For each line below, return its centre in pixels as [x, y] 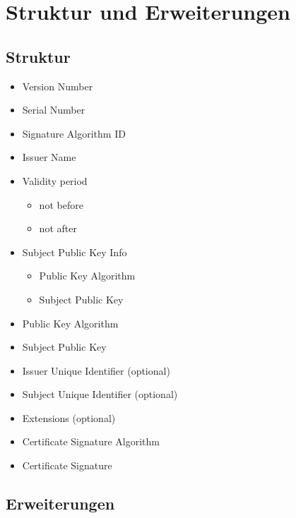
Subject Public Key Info [75, 252]
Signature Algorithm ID [74, 133]
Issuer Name [49, 157]
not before [61, 204]
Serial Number [54, 110]
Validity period [55, 180]
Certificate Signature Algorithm [91, 441]
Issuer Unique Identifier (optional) [96, 370]
